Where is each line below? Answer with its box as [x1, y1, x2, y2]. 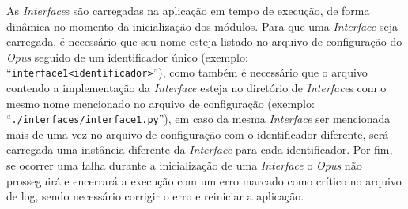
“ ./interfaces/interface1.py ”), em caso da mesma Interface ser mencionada [6, 110, 391, 127]
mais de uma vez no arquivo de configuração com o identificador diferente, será [6, 125, 389, 142]
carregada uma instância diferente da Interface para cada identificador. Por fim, [6, 141, 393, 158]
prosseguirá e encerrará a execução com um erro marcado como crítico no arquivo [6, 172, 402, 188]
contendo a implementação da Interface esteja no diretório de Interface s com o [6, 80, 387, 96]
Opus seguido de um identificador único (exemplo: [6, 48, 248, 65]
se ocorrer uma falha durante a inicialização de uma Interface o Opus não [6, 157, 362, 174]
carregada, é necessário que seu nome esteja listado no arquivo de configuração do [6, 33, 402, 50]
